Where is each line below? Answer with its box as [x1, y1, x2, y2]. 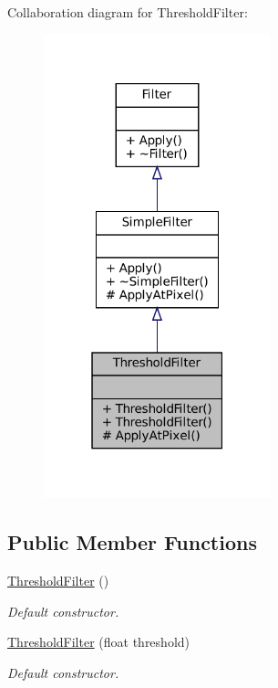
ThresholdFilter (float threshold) [7, 632, 190, 651]
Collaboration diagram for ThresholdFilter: [7, 3, 248, 21]
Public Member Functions [7, 528, 257, 556]
